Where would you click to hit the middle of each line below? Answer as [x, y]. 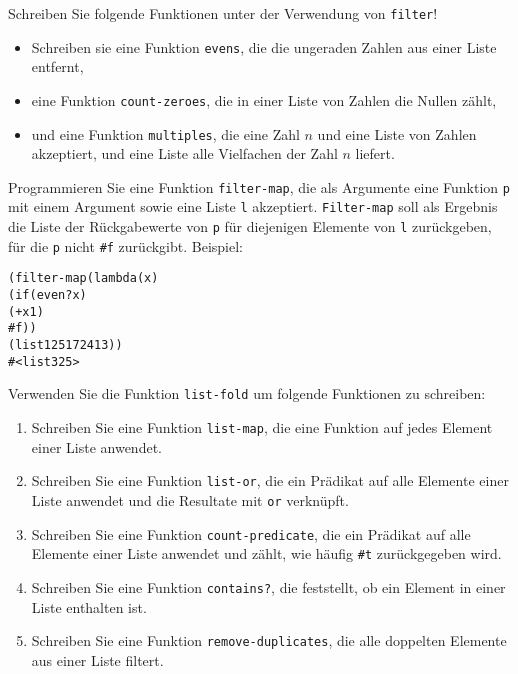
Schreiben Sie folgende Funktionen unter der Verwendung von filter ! [223, 13]
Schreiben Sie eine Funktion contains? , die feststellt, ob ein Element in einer [268, 586]
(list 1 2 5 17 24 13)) [65, 345]
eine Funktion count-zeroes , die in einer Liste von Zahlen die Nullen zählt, [264, 99]
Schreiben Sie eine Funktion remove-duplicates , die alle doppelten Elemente [269, 640]
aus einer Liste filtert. [97, 659]
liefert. [375, 153]
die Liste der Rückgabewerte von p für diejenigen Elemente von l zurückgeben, [250, 226]
